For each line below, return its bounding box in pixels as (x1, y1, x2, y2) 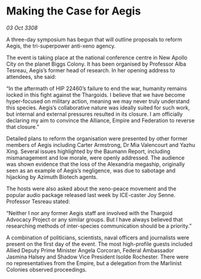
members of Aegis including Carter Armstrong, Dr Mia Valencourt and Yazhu (6, 141, 196, 148)
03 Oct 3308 (6, 24, 38, 31)
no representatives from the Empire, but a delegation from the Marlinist (6, 259, 182, 266)
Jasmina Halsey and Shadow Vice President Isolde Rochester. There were (6, 253, 189, 260)
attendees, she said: (6, 73, 56, 80)
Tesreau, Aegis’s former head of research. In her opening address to (6, 66, 175, 74)
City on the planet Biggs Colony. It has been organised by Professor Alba (6, 60, 187, 67)
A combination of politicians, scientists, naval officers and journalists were (6, 234, 190, 241)
